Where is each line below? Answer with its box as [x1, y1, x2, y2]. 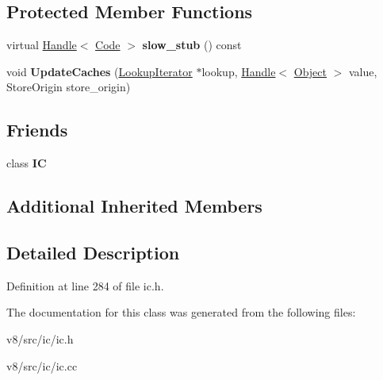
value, [348, 63, 377, 79]
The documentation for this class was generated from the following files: [6, 304, 356, 321]
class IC [6, 155, 47, 171]
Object [293, 63, 327, 79]
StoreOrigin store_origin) [6, 79, 131, 95]
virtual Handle [6, 36, 77, 53]
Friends [6, 117, 68, 142]
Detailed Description [6, 240, 180, 264]
